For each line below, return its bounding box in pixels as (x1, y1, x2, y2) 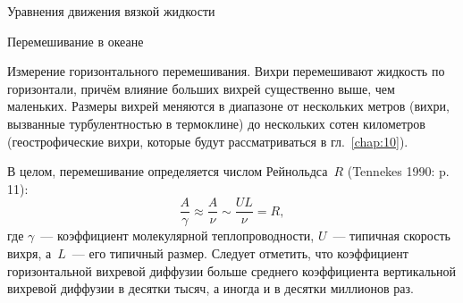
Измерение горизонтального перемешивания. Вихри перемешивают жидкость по (7, 62, 445, 80)
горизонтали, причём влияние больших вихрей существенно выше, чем (7, 79, 395, 97)
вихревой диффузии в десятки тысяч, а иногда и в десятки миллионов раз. (7, 279, 414, 298)
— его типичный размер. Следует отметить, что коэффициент (72, 244, 408, 262)
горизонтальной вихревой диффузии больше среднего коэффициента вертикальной (7, 261, 457, 280)
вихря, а (7, 244, 52, 262)
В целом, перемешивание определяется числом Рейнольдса (7, 162, 328, 181)
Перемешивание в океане (7, 31, 144, 50)
